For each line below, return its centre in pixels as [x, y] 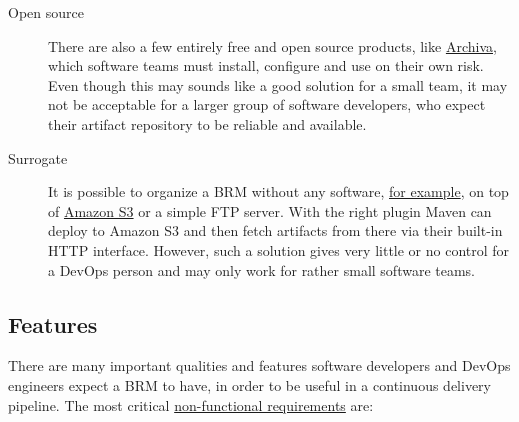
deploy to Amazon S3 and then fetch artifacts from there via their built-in [275, 230]
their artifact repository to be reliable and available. [207, 123]
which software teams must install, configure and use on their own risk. [266, 65]
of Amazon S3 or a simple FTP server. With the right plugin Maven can [270, 210]
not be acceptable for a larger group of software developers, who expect [267, 104]
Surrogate [38, 157]
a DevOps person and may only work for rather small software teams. [262, 269]
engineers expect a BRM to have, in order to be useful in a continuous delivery [249, 384]
